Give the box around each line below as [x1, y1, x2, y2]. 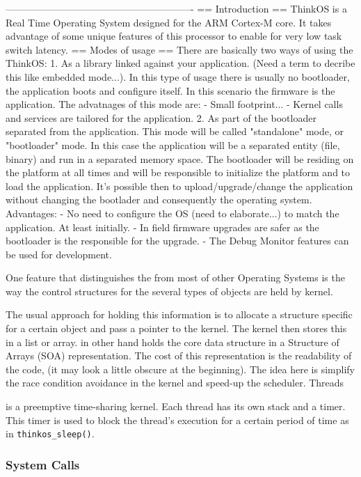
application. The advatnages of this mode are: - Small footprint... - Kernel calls [6, 97, 343, 111]
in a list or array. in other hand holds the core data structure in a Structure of [6, 334, 339, 349]
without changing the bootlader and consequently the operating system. [6, 192, 312, 207]
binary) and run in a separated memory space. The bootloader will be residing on [6, 151, 354, 166]
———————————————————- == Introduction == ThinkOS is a [6, 1, 347, 15]
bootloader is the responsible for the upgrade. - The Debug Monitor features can [6, 233, 349, 248]
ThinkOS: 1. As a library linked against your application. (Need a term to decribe [6, 56, 355, 70]
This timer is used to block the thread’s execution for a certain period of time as [6, 412, 349, 427]
